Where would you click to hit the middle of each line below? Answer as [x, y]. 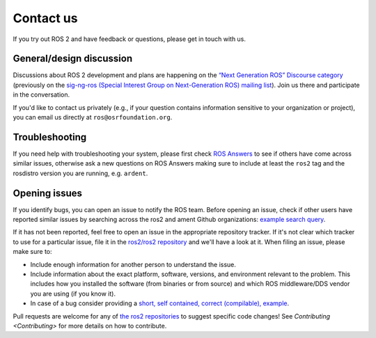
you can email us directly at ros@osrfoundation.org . [93, 118]
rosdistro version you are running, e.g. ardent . [80, 173]
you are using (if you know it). [73, 293]
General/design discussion [72, 59]
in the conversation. [41, 95]
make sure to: [32, 252]
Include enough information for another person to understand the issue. [133, 264]
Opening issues [48, 193]
